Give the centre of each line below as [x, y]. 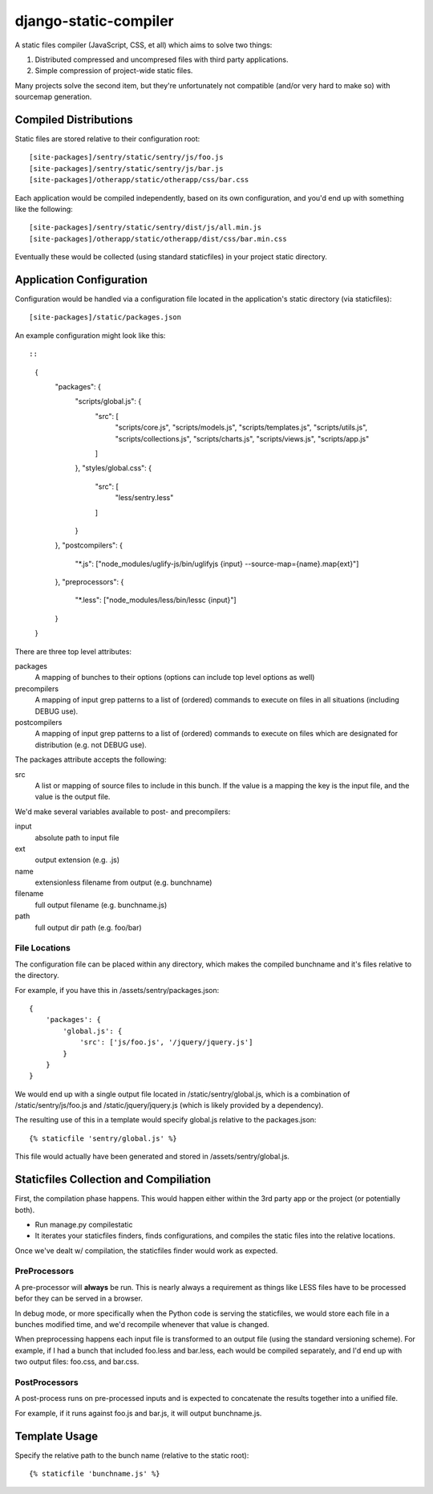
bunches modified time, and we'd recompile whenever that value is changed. [142, 1325]
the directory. [37, 975]
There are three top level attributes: [73, 651]
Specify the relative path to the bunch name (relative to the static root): [132, 1455]
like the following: [44, 209]
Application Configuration [81, 280]
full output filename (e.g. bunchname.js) [101, 905]
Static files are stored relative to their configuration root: [107, 139]
